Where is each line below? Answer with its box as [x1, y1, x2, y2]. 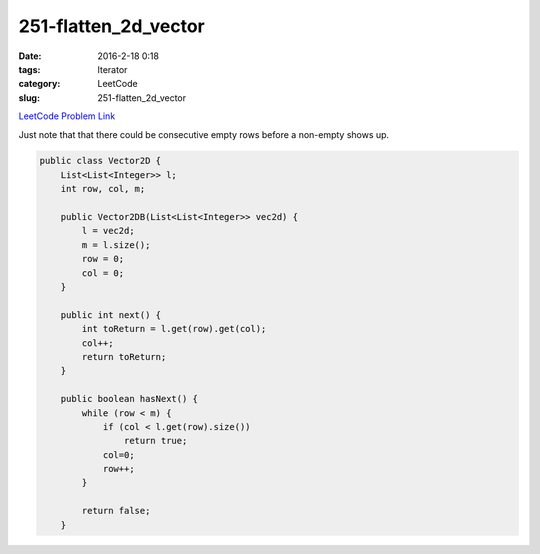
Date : [18, 50, 42, 62]
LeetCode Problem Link [18, 110, 116, 122]
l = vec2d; [81, 225, 135, 237]
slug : [18, 91, 40, 104]
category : [18, 78, 61, 90]
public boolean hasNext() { [60, 393, 199, 405]
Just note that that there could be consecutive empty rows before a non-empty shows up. [18, 128, 390, 140]
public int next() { [60, 309, 162, 320]
